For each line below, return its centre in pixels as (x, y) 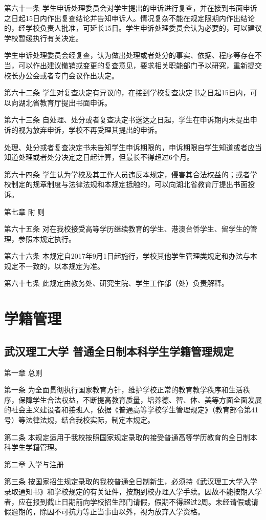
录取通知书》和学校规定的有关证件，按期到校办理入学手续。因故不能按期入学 (133, 491)
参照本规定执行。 (47, 238)
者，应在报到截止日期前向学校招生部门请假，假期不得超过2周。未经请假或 (128, 501)
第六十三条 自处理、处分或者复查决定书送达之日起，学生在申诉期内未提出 (127, 120)
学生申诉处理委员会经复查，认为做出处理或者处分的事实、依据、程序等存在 (129, 55)
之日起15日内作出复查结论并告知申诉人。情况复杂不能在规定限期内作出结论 (129, 18)
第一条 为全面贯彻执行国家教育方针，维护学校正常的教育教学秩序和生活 (124, 390)
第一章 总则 (23, 372)
